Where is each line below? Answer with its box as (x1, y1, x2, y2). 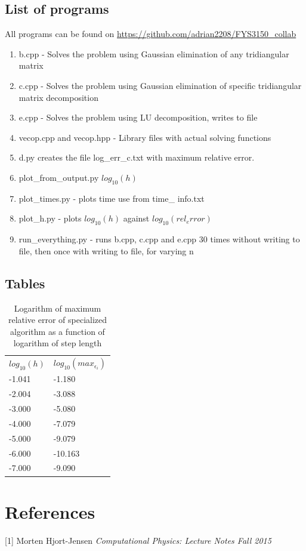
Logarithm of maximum (14, 301, 101, 314)
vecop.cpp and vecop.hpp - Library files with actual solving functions (18, 131, 271, 143)
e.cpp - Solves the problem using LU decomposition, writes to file (18, 111, 258, 124)
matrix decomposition (18, 91, 98, 103)
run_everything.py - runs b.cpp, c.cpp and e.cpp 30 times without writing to (18, 233, 300, 245)
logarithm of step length (13, 337, 102, 349)
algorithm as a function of (10, 325, 105, 337)
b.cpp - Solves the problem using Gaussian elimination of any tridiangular (18, 47, 289, 60)
